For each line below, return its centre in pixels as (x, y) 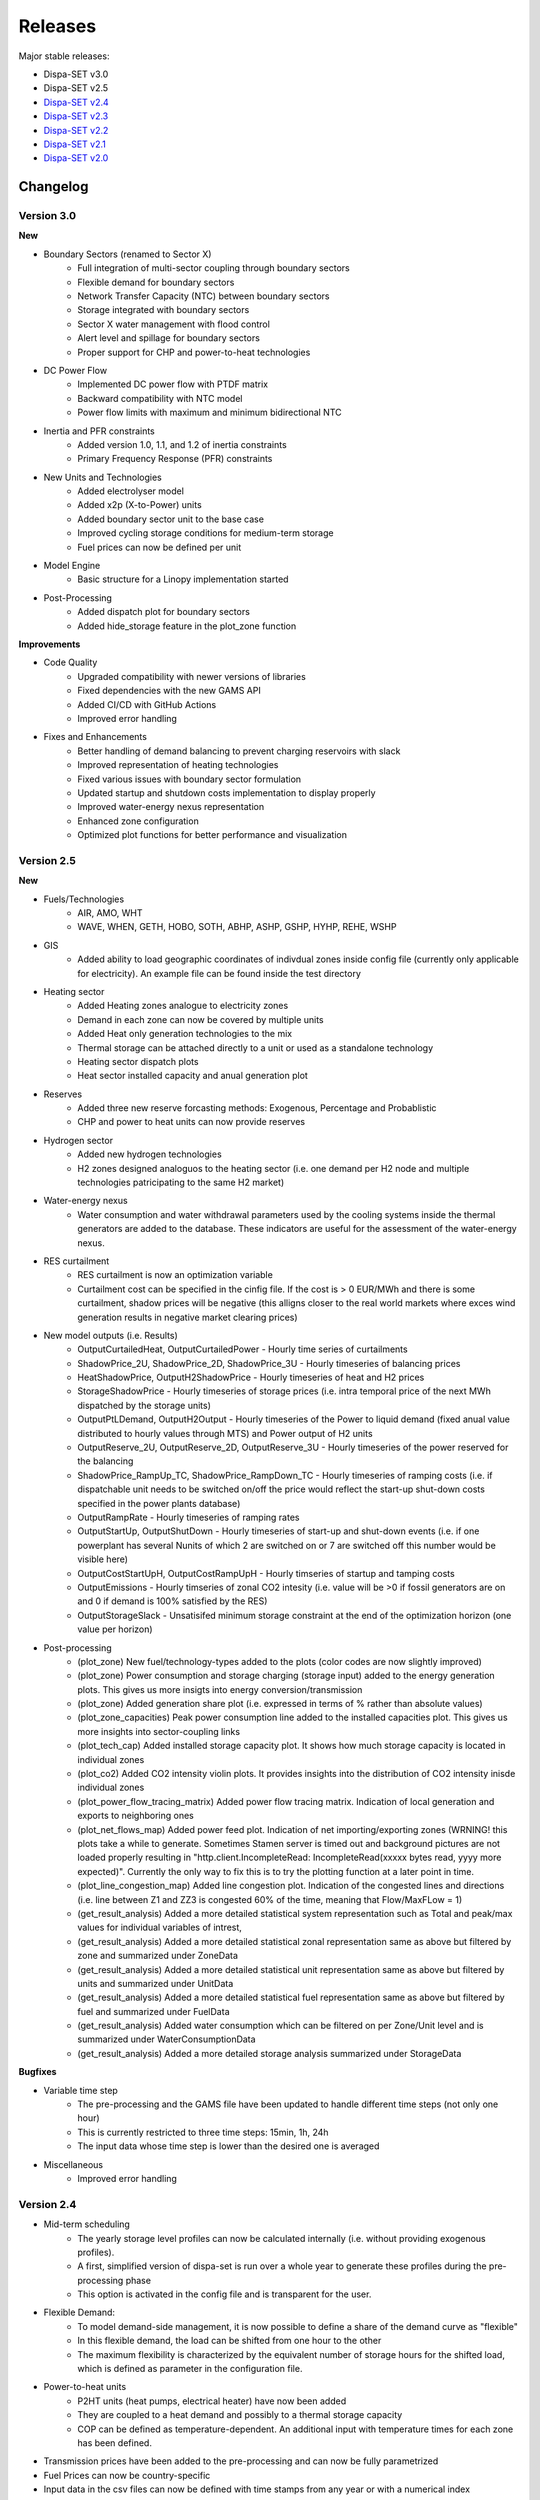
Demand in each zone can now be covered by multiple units (200, 1019)
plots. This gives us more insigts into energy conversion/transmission (220, 1689)
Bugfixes (37, 2072)
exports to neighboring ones (135, 1816)
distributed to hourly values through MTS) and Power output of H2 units (225, 1433)
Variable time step (81, 2090)
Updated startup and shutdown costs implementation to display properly (226, 792)
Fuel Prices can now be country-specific (127, 2475)
